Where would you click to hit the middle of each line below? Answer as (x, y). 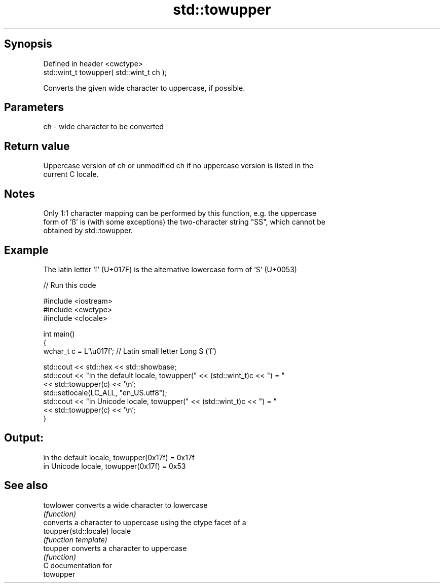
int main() (59, 334)
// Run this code (70, 285)
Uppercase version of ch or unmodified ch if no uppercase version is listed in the (178, 166)
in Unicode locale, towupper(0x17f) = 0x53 (115, 466)
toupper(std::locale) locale (87, 531)
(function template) (75, 539)
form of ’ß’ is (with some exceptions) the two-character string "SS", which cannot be (184, 222)
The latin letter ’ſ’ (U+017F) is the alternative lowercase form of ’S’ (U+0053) (170, 269)
